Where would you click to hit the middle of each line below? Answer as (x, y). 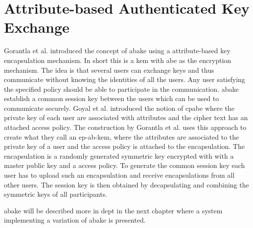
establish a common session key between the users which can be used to (112, 98)
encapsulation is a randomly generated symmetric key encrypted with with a (119, 155)
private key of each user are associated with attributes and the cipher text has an (126, 117)
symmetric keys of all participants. (56, 194)
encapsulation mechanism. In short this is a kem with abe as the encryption (118, 60)
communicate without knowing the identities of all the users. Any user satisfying (125, 79)
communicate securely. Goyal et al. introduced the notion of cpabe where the (119, 108)
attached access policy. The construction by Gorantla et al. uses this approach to (125, 127)
